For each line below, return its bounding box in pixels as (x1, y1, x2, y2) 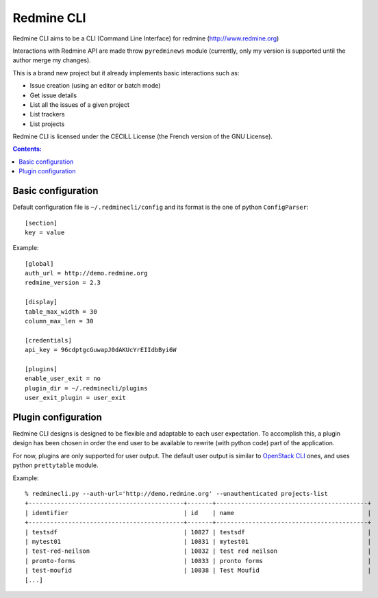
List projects (29, 120, 65, 128)
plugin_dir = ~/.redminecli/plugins (25, 384, 148, 392)
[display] (25, 298, 58, 306)
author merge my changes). (12, 56, 92, 64)
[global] (25, 260, 54, 267)
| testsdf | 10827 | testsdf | (25, 528, 372, 536)
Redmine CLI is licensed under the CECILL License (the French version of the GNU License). (12, 132, 273, 140)
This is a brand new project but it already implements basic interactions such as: (12, 68, 240, 77)
